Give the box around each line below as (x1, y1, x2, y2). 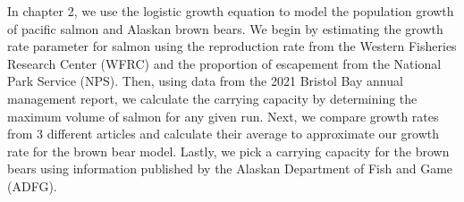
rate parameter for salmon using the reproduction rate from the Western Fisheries (7, 37, 457, 55)
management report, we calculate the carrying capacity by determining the (7, 88, 418, 107)
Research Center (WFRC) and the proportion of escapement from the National (7, 54, 442, 72)
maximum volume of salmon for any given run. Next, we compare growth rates (7, 106, 439, 125)
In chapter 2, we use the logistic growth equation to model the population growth (7, 2, 454, 20)
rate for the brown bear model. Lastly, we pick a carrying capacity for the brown (7, 141, 450, 160)
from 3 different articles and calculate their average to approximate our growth (7, 124, 439, 143)
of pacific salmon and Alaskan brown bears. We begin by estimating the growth (7, 19, 443, 38)
